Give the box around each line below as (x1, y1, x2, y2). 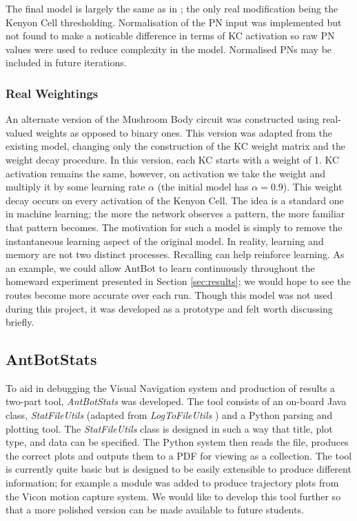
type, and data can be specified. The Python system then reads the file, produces (6, 435, 349, 449)
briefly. (6, 315, 34, 329)
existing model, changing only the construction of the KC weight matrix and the (6, 139, 345, 153)
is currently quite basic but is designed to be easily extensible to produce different (6, 462, 351, 476)
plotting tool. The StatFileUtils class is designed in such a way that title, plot (6, 421, 333, 435)
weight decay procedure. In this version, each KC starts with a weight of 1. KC (6, 152, 340, 166)
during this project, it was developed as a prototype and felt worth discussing (6, 301, 333, 315)
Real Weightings (6, 84, 99, 101)
